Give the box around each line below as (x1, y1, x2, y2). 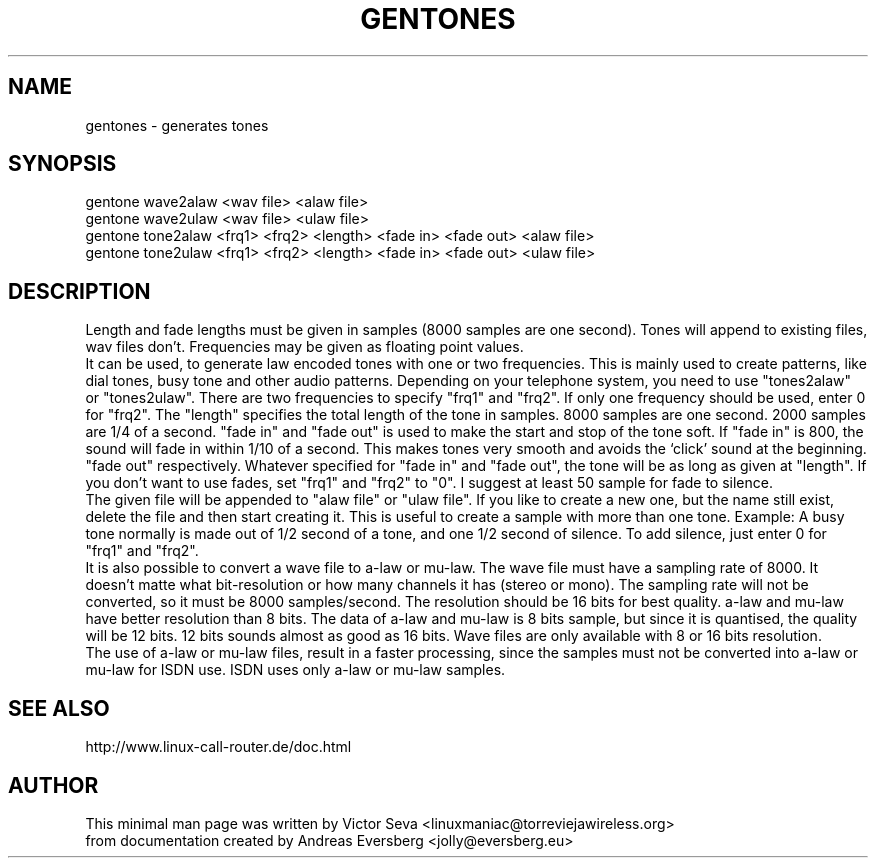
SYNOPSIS (8, 151, 117, 177)
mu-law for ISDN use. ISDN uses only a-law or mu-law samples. (85, 661, 506, 679)
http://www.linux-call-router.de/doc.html (85, 738, 352, 756)
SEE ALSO (8, 695, 110, 721)
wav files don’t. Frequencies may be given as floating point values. (85, 338, 524, 356)
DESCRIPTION (8, 278, 151, 304)
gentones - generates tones (85, 116, 269, 134)
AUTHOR (8, 772, 99, 798)
